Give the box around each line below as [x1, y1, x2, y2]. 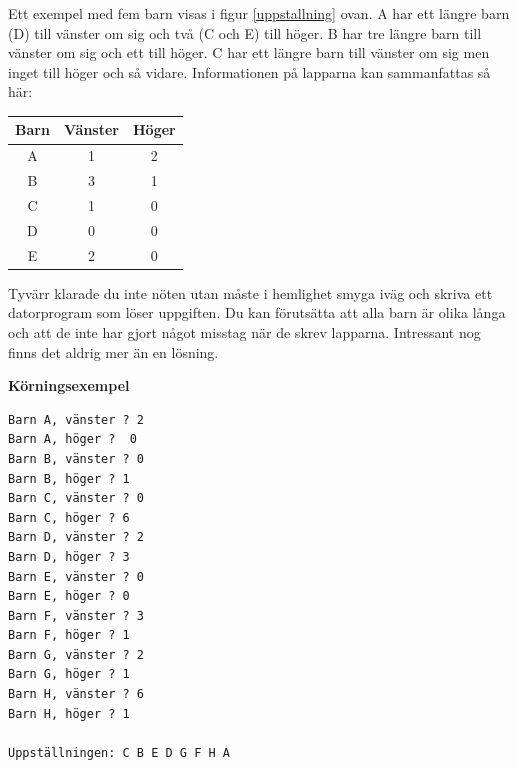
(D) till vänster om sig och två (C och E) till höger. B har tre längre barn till [8, 22, 482, 43]
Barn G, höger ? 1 [8, 667, 130, 682]
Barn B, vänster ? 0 [8, 451, 145, 466]
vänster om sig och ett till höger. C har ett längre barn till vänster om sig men [8, 42, 490, 63]
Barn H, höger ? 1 [8, 706, 130, 721]
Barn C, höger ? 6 [8, 510, 130, 525]
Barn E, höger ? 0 [8, 589, 130, 604]
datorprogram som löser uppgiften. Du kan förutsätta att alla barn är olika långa [8, 302, 506, 323]
